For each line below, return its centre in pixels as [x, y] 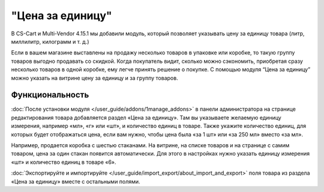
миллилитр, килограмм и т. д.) [50, 41]
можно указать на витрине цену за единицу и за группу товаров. [94, 78]
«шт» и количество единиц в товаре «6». [64, 162]
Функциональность [50, 95]
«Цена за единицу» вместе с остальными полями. [76, 181]
